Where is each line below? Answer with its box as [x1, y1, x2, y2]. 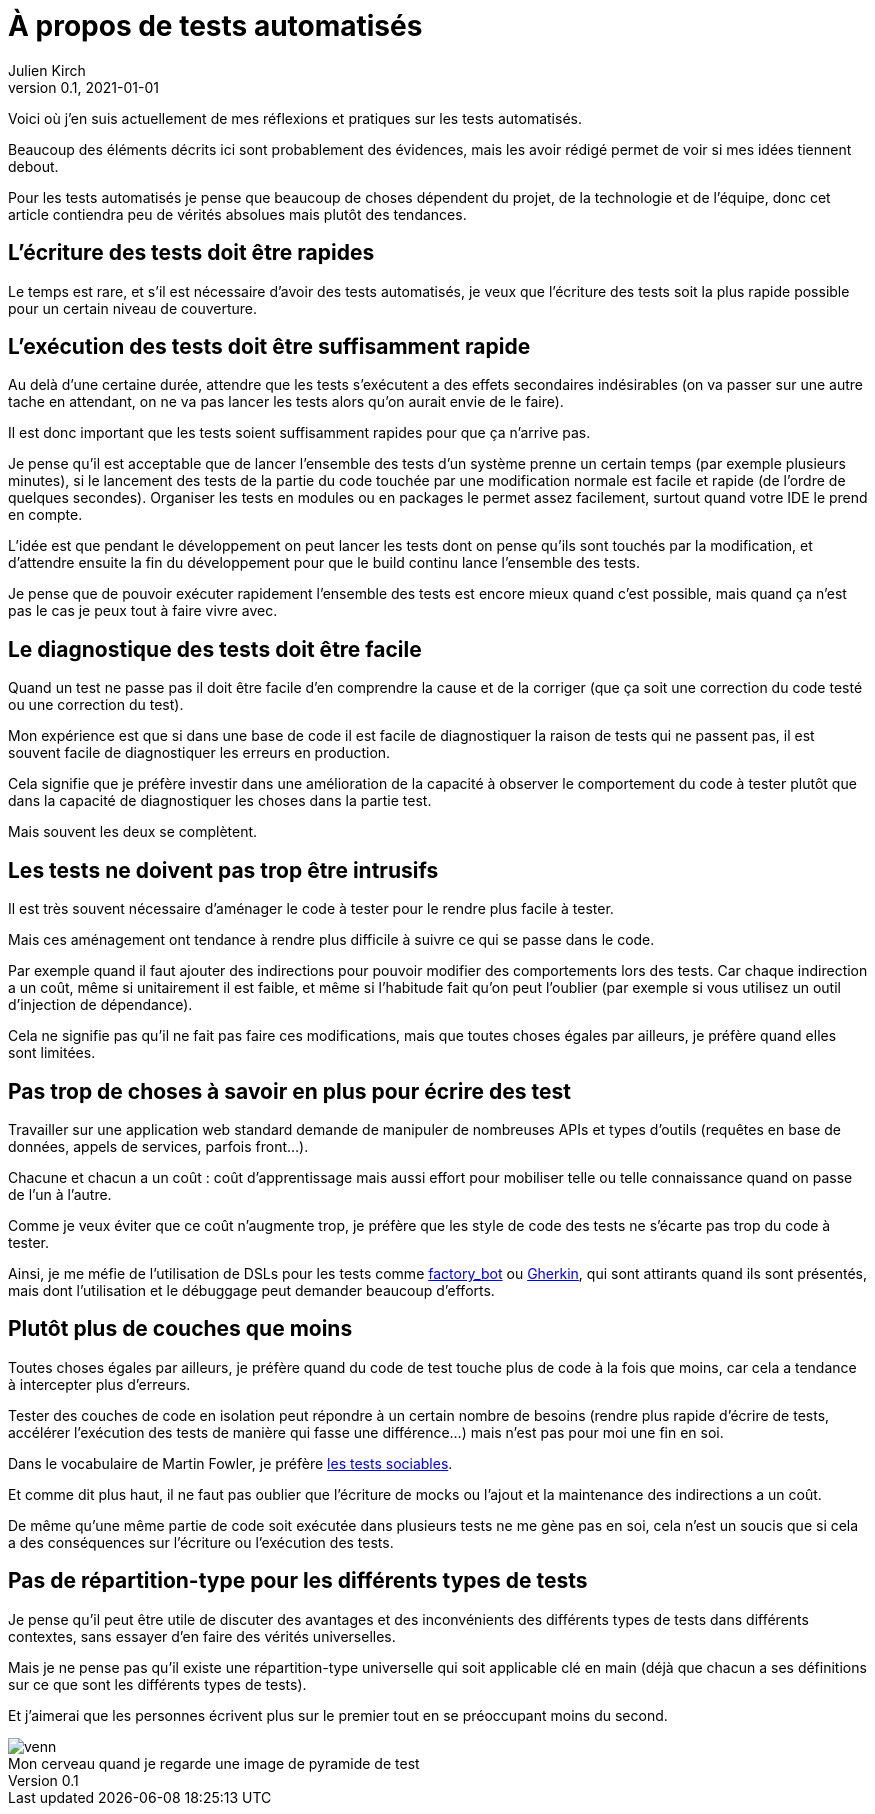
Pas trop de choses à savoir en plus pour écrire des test [8, 1078, 571, 1104]
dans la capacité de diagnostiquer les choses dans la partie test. [8, 792, 432, 810]
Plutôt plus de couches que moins [8, 1316, 353, 1342]
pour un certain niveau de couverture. [8, 299, 258, 317]
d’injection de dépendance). [8, 996, 193, 1014]
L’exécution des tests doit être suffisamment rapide [8, 334, 531, 360]
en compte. [8, 506, 83, 524]
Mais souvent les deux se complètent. [8, 823, 258, 841]
